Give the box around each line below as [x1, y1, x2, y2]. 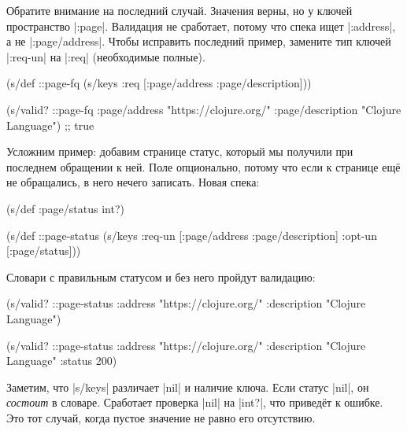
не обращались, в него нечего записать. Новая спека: [6, 174, 260, 190]
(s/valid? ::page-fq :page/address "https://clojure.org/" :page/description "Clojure [6, 101, 401, 117]
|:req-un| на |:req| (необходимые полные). [6, 48, 205, 64]
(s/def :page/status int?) [6, 200, 124, 216]
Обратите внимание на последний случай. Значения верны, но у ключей [6, 2, 353, 18]
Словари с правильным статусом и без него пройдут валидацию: [6, 268, 316, 285]
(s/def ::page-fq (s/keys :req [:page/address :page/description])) [6, 75, 312, 91]
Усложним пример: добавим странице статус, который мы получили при [6, 143, 353, 160]
